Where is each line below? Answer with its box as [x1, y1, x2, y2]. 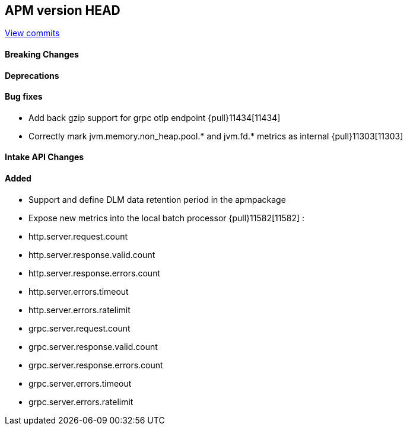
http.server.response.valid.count [28, 249, 155, 260]
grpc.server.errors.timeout [28, 378, 132, 388]
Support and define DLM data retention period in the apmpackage [28, 194, 286, 205]
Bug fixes [5, 91, 43, 102]
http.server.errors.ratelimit [28, 304, 131, 315]
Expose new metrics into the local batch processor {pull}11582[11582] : [28, 212, 305, 223]
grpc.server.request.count [28, 323, 131, 333]
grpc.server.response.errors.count [28, 359, 163, 370]
